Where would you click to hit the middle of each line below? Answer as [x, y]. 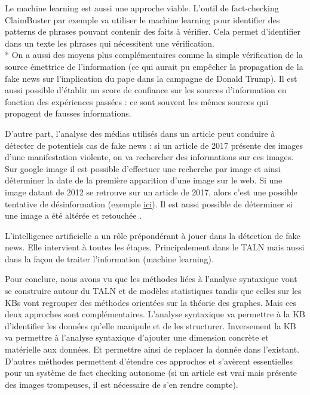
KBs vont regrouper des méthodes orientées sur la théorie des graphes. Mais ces [151, 302]
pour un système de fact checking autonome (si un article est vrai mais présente [151, 373]
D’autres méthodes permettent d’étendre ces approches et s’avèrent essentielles [149, 361]
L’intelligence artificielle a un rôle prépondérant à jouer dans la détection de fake [153, 235]
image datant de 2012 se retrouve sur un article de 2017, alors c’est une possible [151, 192]
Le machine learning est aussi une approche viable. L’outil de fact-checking [142, 8]
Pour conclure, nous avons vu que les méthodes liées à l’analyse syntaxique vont [151, 279]
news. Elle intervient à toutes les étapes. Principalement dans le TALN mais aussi [155, 247]
